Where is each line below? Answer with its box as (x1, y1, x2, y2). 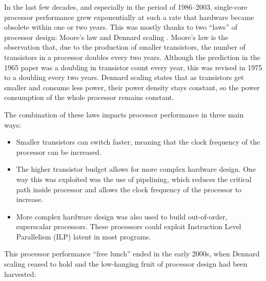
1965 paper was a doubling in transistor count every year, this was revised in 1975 (4, 62, 262, 72)
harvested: (4, 268, 36, 279)
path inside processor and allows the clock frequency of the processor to (16, 184, 242, 194)
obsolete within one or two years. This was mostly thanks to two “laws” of (4, 22, 238, 32)
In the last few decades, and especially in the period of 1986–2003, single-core (4, 2, 248, 12)
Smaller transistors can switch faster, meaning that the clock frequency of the (16, 136, 260, 147)
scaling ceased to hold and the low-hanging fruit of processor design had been (4, 258, 248, 269)
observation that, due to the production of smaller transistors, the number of (4, 42, 245, 52)
